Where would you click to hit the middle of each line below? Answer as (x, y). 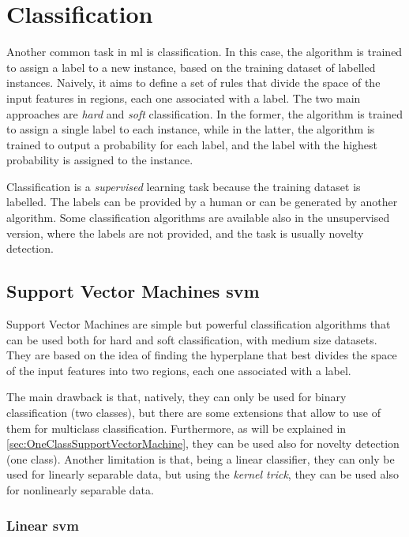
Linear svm (43, 525)
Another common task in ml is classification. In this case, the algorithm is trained (204, 52)
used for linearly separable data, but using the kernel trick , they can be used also (203, 474)
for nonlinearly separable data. (80, 489)
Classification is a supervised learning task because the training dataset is (184, 186)
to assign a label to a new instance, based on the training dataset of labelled (191, 67)
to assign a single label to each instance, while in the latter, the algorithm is (191, 129)
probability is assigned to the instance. (100, 160)
